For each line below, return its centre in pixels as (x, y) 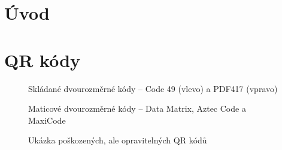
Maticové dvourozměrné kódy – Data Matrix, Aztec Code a (137, 108)
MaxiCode (47, 120)
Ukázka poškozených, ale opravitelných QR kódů (118, 140)
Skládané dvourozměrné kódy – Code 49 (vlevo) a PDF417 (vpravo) (153, 88)
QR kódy (43, 59)
